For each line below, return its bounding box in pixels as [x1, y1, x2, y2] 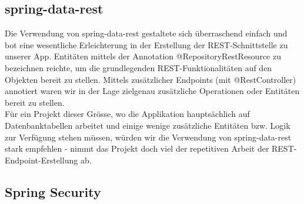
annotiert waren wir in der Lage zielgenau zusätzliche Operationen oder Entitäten [5, 85, 300, 97]
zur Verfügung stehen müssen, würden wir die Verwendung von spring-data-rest [5, 131, 292, 143]
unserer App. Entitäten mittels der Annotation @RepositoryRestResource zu [5, 50, 281, 62]
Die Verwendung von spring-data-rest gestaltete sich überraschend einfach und [5, 27, 288, 39]
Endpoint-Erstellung [5, 153, 78, 166]
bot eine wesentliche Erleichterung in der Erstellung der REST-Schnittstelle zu [5, 38, 288, 51]
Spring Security [5, 182, 101, 200]
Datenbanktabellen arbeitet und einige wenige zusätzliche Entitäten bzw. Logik [5, 119, 290, 131]
